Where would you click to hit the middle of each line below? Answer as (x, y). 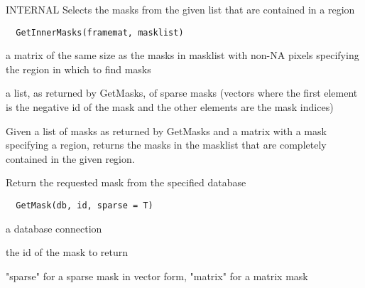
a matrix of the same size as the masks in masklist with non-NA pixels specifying (182, 55)
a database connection (54, 228)
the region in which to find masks (78, 69)
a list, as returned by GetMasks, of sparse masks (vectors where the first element (182, 93)
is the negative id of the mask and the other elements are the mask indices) (170, 107)
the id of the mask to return (67, 252)
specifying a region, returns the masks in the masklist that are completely (166, 145)
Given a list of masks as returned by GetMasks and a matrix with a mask (166, 130)
